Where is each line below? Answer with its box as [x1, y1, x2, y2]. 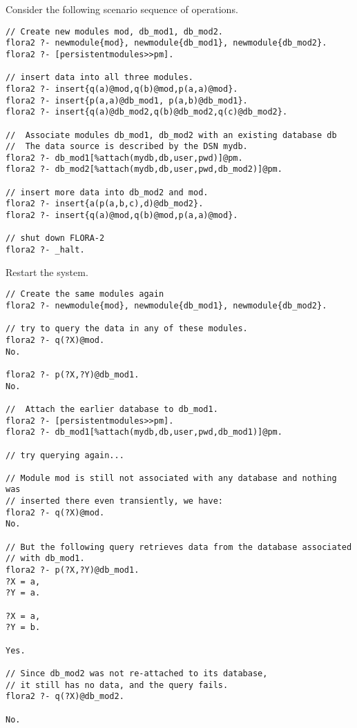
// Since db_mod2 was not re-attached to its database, [6, 668, 268, 678]
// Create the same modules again [6, 289, 164, 299]
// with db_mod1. [6, 553, 85, 564]
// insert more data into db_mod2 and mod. [6, 187, 209, 197]
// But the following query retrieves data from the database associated [6, 542, 352, 552]
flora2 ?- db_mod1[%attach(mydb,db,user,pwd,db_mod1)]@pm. [6, 427, 282, 437]
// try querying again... [6, 450, 124, 460]
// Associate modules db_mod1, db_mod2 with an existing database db [6, 130, 337, 140]
